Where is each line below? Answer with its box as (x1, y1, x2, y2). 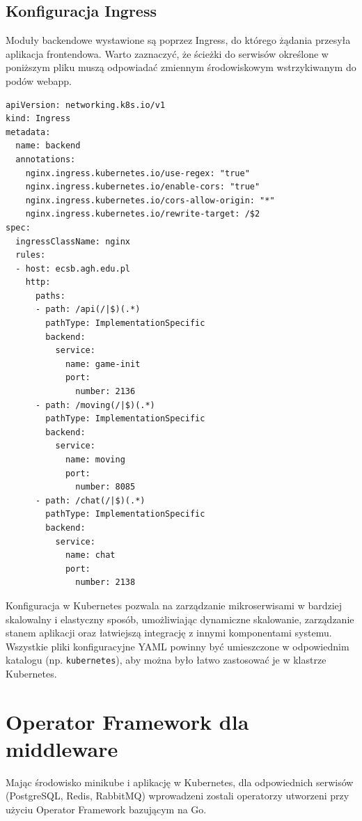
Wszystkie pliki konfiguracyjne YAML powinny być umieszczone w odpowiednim (6, 639, 349, 653)
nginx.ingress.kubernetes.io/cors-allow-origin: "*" (25, 195, 275, 205)
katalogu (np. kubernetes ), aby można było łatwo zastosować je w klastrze (6, 652, 326, 667)
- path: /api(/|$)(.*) (35, 304, 141, 315)
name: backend (15, 141, 81, 151)
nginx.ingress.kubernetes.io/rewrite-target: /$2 (25, 209, 260, 219)
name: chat (65, 550, 116, 561)
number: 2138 (75, 577, 136, 588)
